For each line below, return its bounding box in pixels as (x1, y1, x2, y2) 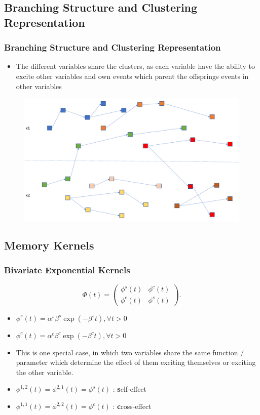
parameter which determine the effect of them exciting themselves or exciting (16, 357, 256, 367)
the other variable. (16, 366, 73, 377)
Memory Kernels (4, 237, 94, 253)
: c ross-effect (113, 401, 152, 411)
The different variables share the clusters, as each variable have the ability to (16, 61, 255, 71)
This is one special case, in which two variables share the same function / (16, 347, 244, 357)
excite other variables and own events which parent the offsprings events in (16, 70, 249, 81)
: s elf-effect (113, 384, 147, 394)
